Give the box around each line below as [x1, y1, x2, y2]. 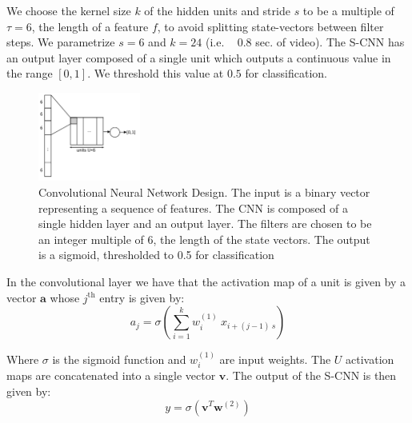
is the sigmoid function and [52, 350, 186, 367]
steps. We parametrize [6, 34, 115, 50]
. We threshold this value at [87, 65, 224, 82]
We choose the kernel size [6, 2, 131, 18]
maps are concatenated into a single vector [6, 367, 216, 384]
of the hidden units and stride [144, 2, 290, 18]
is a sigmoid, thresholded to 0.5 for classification [38, 246, 274, 263]
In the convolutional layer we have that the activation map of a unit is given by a [6, 273, 406, 289]
